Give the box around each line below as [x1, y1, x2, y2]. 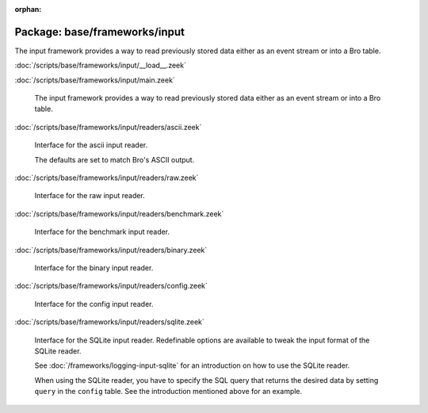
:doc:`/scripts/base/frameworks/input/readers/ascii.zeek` [14, 122, 202, 132]
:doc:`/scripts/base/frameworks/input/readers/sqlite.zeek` [14, 317, 205, 327]
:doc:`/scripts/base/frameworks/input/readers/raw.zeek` [14, 173, 199, 182]
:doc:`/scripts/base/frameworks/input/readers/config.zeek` [14, 281, 208, 291]
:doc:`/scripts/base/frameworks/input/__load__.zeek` [14, 60, 186, 71]
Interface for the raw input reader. [34, 191, 146, 201]
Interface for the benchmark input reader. [34, 227, 170, 237]
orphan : [14, 5, 42, 13]
